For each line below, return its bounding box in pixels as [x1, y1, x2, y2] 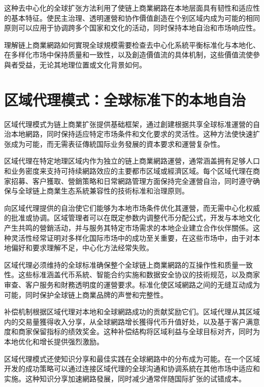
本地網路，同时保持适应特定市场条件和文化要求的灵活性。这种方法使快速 [11, 128, 253, 139]
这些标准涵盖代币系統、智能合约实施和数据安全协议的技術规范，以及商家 [18, 269, 260, 280]
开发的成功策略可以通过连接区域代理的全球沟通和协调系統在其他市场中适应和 [4, 363, 260, 374]
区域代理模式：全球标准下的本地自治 [4, 89, 246, 110]
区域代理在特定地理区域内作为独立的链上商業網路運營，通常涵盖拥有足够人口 [4, 155, 260, 166]
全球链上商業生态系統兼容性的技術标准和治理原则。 [18, 185, 189, 196]
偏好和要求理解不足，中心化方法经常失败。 [11, 242, 153, 253]
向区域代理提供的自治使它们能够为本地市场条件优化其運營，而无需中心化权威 [4, 202, 260, 213]
